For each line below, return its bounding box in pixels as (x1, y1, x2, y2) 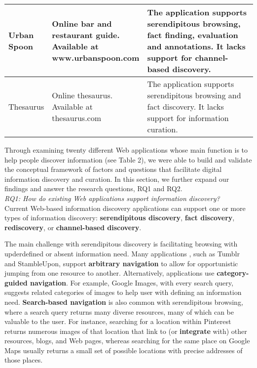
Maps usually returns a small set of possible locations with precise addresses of (4, 345, 243, 355)
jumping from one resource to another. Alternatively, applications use (4, 268, 215, 278)
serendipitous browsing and (147, 89, 241, 101)
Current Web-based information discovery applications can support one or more (4, 203, 246, 213)
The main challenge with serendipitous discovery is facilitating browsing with (4, 239, 238, 249)
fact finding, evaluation (147, 29, 238, 41)
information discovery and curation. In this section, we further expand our (4, 173, 229, 184)
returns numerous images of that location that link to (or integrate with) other (4, 326, 247, 336)
